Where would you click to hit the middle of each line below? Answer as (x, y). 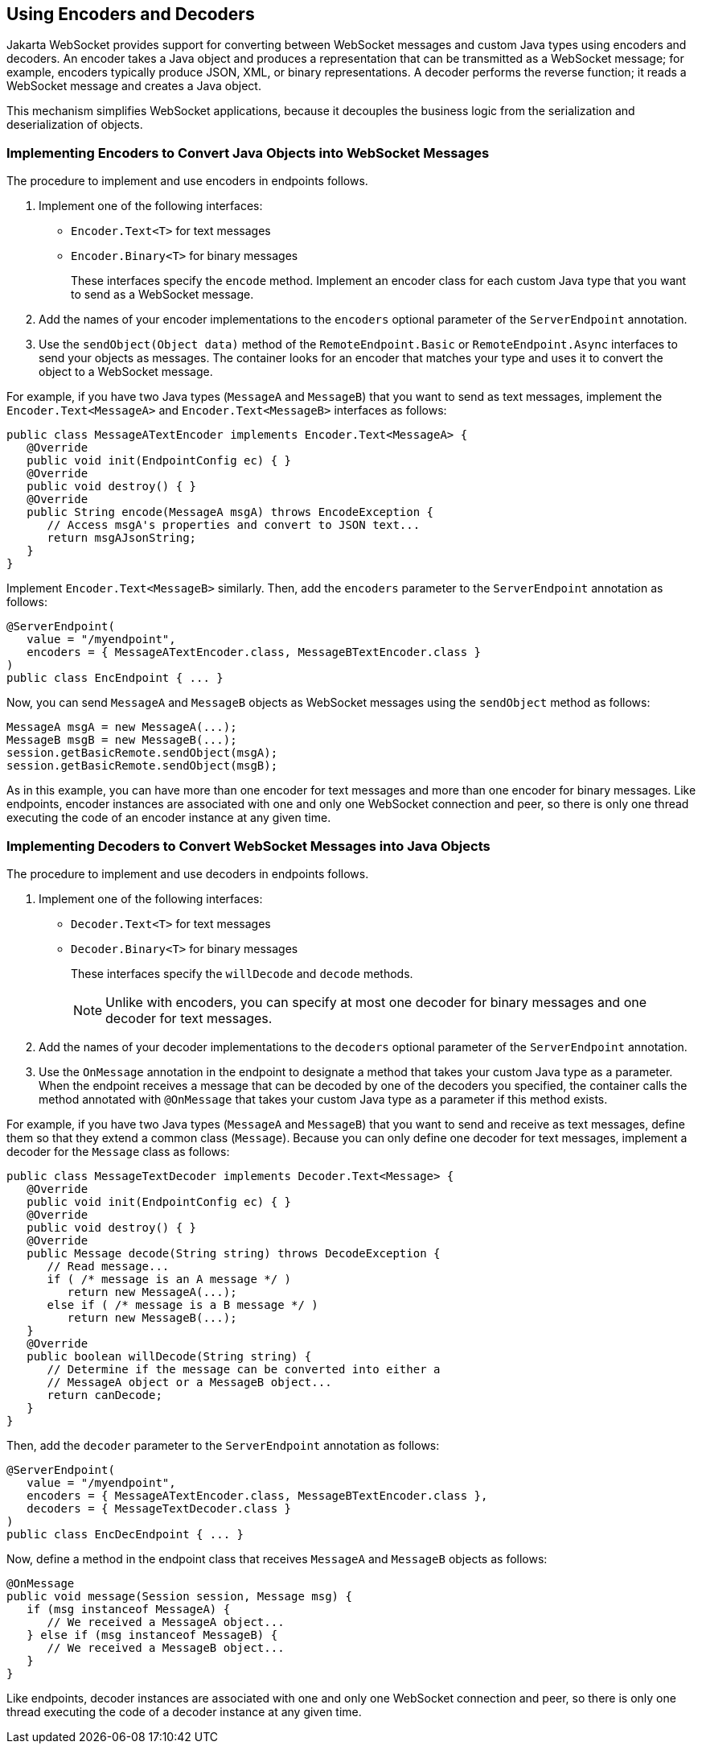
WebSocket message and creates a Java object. (134, 86)
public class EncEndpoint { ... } (115, 678)
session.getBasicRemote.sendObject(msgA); (142, 753)
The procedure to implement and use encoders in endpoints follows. (187, 181)
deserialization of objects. (75, 125)
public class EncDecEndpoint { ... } (125, 1534)
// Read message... (108, 1266)
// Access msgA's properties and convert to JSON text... (234, 525)
